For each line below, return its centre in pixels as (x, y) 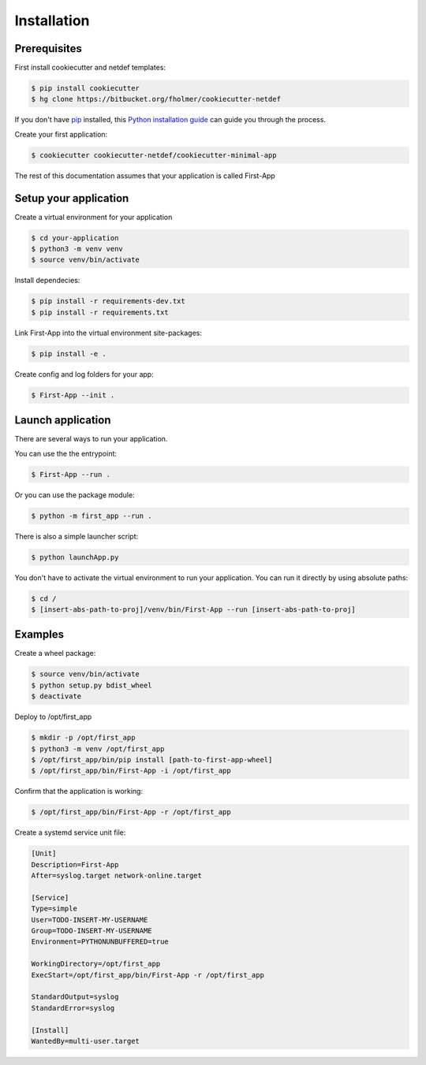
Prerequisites (48, 48)
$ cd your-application (75, 238)
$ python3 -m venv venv (77, 249)
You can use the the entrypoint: (66, 453)
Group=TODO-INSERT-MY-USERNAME (92, 931)
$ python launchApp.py (75, 557)
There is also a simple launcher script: (77, 536)
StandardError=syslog (73, 1008)
